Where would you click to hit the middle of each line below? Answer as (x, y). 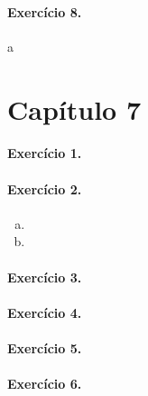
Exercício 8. (45, 11)
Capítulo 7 (74, 109)
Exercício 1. (45, 153)
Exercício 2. (45, 188)
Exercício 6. (45, 384)
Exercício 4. (45, 312)
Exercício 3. (45, 277)
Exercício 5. (45, 347)
